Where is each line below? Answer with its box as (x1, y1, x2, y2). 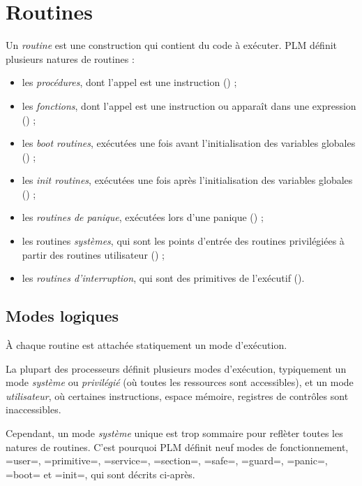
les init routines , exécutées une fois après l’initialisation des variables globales (22, 173, 353, 187)
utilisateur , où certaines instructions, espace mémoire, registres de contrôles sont (6, 388, 349, 403)
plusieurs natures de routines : (6, 51, 135, 66)
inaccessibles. (6, 402, 61, 417)
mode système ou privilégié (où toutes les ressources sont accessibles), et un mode (6, 375, 354, 389)
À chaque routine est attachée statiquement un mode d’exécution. (6, 338, 287, 352)
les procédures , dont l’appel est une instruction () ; (22, 75, 237, 90)
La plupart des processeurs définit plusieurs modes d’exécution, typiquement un (6, 361, 347, 376)
